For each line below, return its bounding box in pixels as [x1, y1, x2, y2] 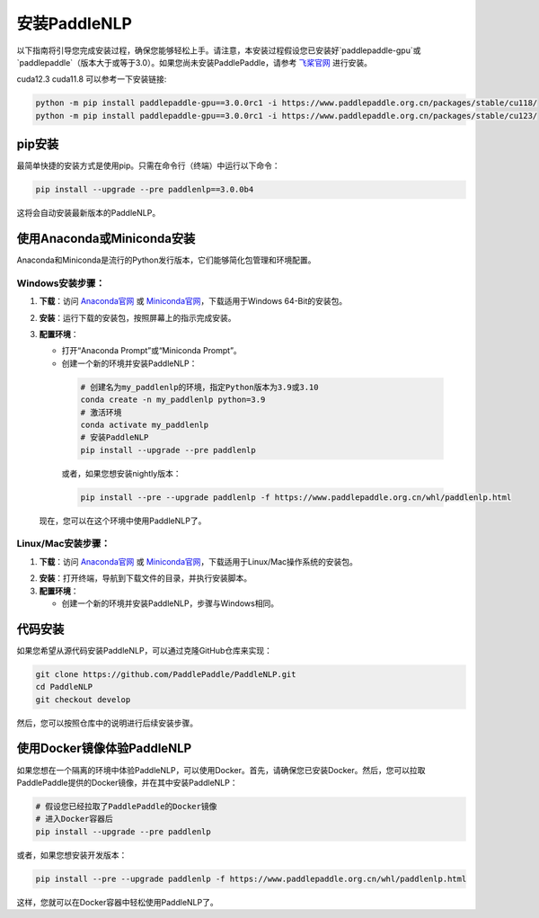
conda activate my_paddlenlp [80, 419, 209, 430]
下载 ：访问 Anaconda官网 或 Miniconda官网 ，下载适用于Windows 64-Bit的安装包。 [39, 296, 348, 307]
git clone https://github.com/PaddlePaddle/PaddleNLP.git [35, 669, 296, 679]
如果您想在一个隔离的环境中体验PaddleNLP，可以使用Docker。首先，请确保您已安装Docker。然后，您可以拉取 [16, 764, 426, 775]
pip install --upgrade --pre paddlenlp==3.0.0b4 [35, 184, 254, 195]
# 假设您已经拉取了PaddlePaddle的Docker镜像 [35, 801, 217, 811]
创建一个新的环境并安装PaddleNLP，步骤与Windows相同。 [61, 598, 278, 609]
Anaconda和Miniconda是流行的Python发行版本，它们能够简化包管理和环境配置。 [16, 254, 316, 265]
